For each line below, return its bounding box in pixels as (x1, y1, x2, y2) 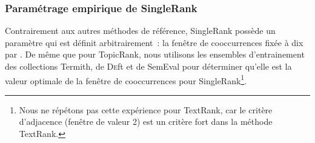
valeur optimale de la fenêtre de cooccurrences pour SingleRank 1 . (5, 72, 247, 87)
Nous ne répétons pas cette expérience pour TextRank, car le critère (19, 103, 273, 116)
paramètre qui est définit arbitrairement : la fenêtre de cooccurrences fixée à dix (5, 36, 303, 48)
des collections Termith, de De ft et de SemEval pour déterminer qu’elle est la (5, 60, 292, 72)
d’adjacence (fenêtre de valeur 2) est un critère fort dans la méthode (19, 115, 273, 128)
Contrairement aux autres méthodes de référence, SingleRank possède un (5, 24, 276, 37)
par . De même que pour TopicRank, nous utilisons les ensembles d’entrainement (5, 48, 305, 61)
